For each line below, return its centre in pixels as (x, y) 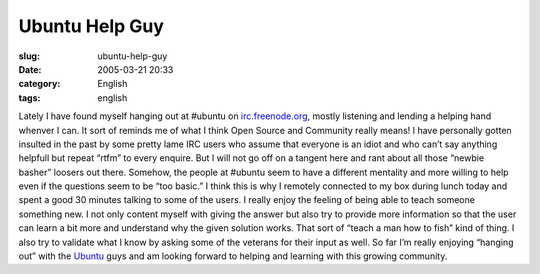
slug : (29, 56)
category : (39, 84)
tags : (29, 97)
